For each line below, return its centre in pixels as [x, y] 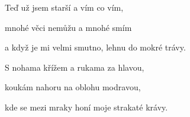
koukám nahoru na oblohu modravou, [73, 87]
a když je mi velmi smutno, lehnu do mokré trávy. [95, 47]
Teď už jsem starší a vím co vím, [64, 7]
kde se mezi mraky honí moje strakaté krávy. [86, 107]
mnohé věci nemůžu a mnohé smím [68, 27]
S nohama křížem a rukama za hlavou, [75, 67]
